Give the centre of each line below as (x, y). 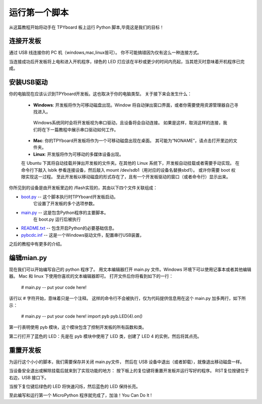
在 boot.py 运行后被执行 (57, 219)
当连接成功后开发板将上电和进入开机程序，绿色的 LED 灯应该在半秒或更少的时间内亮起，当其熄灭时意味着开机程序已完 (127, 61)
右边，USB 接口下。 (29, 377)
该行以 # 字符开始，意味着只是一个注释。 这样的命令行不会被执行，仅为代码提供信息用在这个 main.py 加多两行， (121, 299)
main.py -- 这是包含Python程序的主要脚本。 (65, 212)
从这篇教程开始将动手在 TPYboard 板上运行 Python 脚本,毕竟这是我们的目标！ (87, 27)
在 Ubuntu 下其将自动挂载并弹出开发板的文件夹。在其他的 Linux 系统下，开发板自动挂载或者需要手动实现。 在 (130, 163)
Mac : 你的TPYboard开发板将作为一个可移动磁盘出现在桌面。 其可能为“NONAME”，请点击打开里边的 (133, 141)
